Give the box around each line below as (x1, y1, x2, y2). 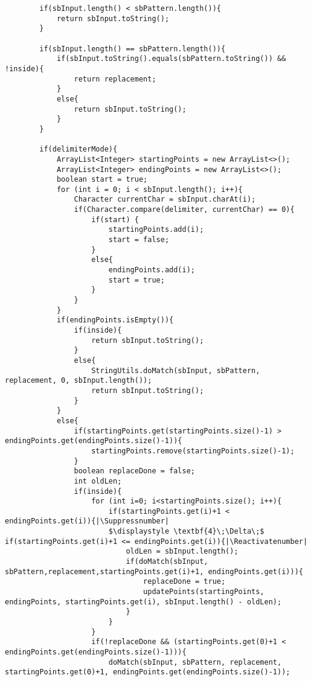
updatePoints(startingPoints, (143, 587, 265, 596)
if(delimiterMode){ (39, 145, 118, 154)
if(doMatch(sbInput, (126, 557, 208, 566)
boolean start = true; (56, 175, 148, 184)
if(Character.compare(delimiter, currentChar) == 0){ (74, 205, 295, 214)
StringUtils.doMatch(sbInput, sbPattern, (91, 366, 260, 375)
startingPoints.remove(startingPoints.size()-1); (91, 446, 295, 455)
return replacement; (74, 74, 156, 83)
